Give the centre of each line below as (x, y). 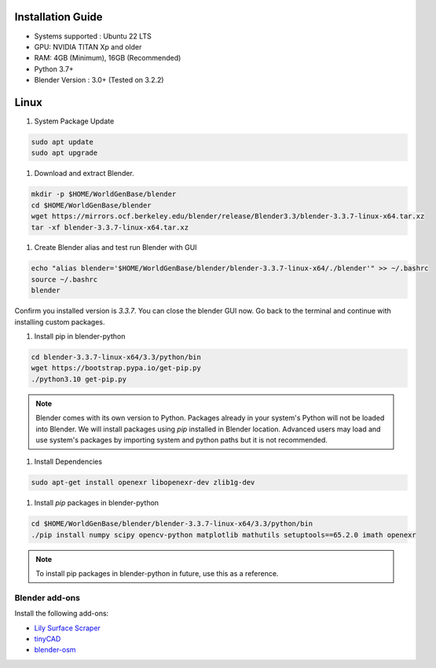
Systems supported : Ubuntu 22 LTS (93, 36)
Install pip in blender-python (80, 336)
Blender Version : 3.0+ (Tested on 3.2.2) (99, 80)
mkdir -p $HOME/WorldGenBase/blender (104, 194)
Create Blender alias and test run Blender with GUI (115, 248)
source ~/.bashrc (64, 279)
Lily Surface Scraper (68, 628)
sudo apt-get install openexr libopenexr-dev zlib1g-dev (143, 483)
